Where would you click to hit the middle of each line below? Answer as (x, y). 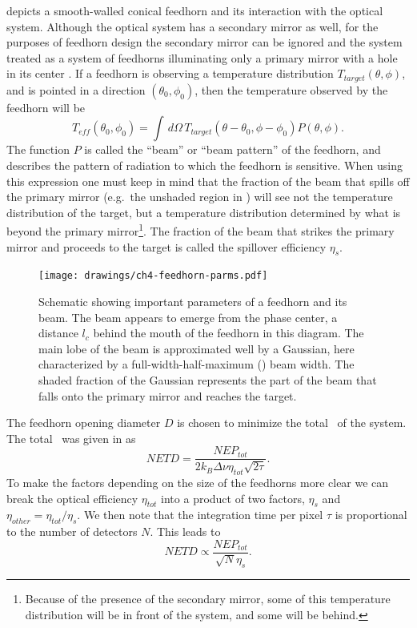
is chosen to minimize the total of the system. (292, 423)
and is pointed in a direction (76, 89)
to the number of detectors (72, 531)
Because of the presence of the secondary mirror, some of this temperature (208, 599)
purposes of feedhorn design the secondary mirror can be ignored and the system (204, 42)
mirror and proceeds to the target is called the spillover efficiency (166, 246)
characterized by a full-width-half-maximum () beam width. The (196, 364)
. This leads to (185, 531)
